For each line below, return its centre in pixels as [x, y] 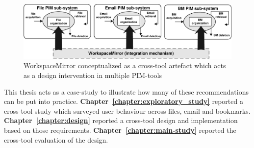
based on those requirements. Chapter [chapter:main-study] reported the [120, 130]
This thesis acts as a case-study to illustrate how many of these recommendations [126, 91]
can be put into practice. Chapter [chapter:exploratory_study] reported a [124, 101]
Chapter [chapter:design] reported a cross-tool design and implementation [121, 120]
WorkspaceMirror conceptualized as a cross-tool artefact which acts [125, 65]
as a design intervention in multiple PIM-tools [93, 75]
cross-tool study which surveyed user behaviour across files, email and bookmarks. [127, 111]
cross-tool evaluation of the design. [56, 139]
